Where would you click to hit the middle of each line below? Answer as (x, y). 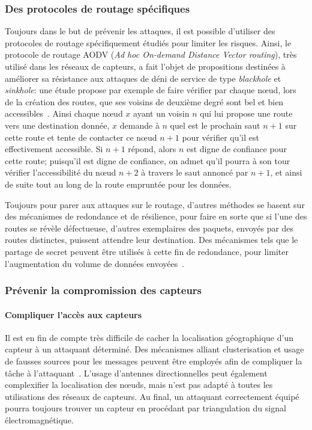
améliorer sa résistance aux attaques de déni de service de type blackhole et (143, 78)
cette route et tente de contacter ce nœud (81, 137)
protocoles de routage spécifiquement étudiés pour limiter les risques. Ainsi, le (148, 42)
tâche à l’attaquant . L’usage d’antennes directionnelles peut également (136, 373)
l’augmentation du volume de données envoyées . (95, 263)
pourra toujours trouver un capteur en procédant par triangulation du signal (145, 408)
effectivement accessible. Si (54, 149)
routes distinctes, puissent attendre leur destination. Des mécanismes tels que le (151, 240)
